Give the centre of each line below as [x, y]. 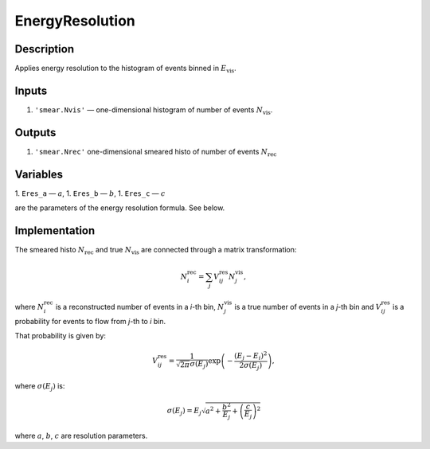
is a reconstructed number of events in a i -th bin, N [140, 306]
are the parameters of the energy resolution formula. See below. [120, 208]
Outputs [35, 133]
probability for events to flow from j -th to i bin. [90, 321]
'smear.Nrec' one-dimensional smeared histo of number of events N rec [156, 152]
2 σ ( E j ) [251, 366]
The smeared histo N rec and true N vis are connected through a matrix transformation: [156, 251]
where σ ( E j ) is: [40, 387]
